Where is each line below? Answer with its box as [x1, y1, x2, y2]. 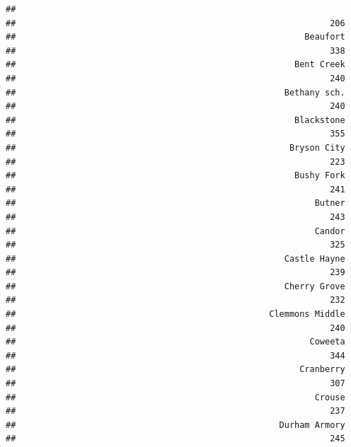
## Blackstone [6, 115, 345, 125]
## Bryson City [6, 142, 345, 153]
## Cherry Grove [6, 281, 345, 291]
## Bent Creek [6, 59, 345, 70]
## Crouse [6, 392, 345, 402]
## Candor [6, 226, 345, 236]
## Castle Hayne [6, 253, 345, 264]
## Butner [6, 198, 345, 209]
